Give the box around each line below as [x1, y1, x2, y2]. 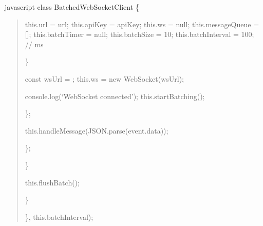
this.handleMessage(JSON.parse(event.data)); [25, 125, 168, 136]
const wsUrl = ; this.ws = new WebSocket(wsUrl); [25, 73, 184, 84]
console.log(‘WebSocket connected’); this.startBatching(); [25, 90, 205, 101]
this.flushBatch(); [25, 177, 80, 187]
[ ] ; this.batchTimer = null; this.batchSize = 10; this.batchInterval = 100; [25, 29, 254, 40]
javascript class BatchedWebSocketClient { [5, 2, 139, 12]
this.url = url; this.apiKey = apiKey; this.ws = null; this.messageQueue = [25, 18, 259, 29]
